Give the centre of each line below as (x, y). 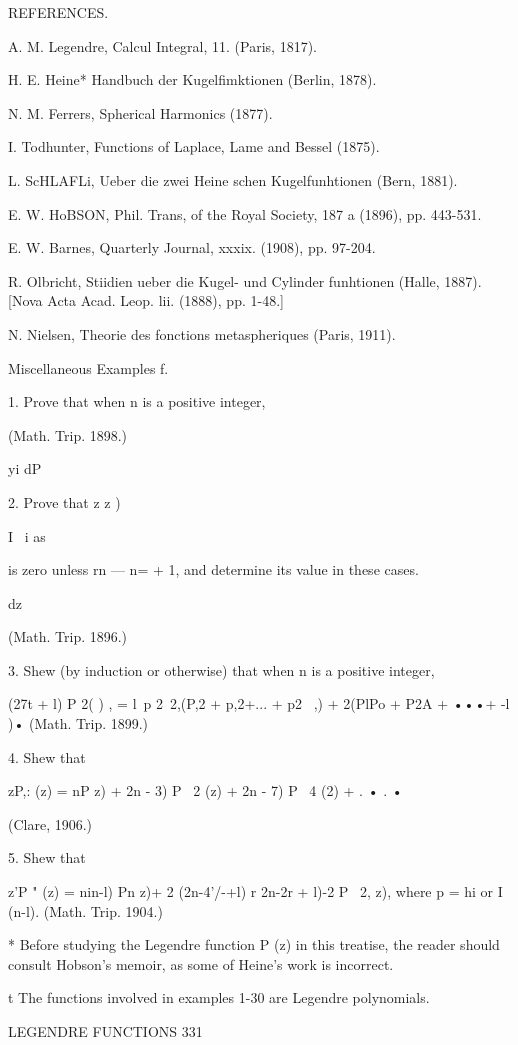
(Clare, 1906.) (50, 823)
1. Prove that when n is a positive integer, (137, 401)
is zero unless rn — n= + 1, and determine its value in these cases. (213, 569)
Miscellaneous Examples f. (88, 367)
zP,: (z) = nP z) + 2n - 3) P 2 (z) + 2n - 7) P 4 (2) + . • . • (205, 790)
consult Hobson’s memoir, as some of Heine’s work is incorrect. (201, 963)
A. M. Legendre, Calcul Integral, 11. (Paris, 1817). (162, 45)
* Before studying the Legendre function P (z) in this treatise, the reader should (254, 944)
